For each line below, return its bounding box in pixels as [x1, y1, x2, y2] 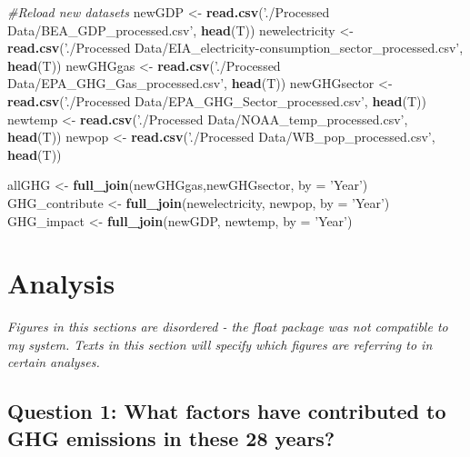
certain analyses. [7, 353, 100, 372]
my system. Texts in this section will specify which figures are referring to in [7, 334, 433, 353]
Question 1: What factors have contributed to [7, 397, 446, 425]
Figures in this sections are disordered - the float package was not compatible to [7, 317, 448, 336]
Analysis [7, 264, 115, 302]
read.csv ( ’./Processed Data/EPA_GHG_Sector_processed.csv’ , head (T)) [7, 91, 426, 110]
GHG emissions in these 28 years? [7, 423, 335, 452]
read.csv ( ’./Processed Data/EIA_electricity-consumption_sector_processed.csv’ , [7, 38, 464, 57]
